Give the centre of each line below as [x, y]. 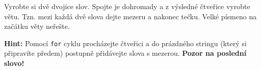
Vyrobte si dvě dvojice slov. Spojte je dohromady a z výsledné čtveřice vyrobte [127, 6]
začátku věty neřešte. [37, 26]
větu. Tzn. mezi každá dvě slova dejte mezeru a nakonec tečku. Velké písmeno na [130, 16]
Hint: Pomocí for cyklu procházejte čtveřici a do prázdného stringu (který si [125, 43]
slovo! [14, 63]
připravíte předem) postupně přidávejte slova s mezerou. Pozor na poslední [125, 53]
